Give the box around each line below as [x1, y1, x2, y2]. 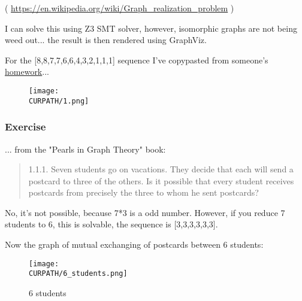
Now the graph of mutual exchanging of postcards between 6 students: [5, 238, 264, 251]
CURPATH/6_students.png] [29, 269, 128, 278]
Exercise [5, 119, 46, 134]
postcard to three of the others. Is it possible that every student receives [28, 174, 294, 187]
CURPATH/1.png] [29, 96, 89, 105]
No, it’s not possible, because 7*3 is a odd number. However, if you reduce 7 [5, 206, 285, 218]
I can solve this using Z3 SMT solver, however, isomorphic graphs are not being [5, 22, 297, 34]
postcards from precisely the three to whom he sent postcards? [28, 186, 259, 199]
